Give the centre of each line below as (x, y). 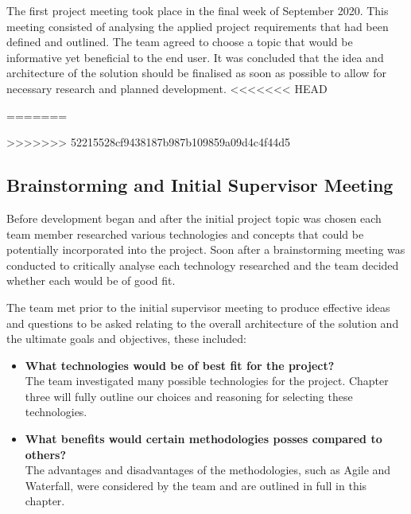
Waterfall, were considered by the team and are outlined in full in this (196, 485)
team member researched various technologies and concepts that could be (185, 234)
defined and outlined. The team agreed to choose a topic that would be (180, 42)
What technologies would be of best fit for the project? (180, 365)
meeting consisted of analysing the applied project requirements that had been (198, 26)
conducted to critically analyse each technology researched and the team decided (203, 265)
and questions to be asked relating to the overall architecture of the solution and (203, 323)
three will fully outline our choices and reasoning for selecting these (189, 396)
